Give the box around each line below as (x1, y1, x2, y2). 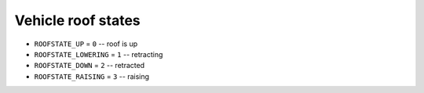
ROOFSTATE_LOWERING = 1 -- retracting (34, 49, 163, 59)
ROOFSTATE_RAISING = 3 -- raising (34, 71, 149, 81)
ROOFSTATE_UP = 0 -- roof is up (34, 39, 138, 48)
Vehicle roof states (14, 12, 141, 29)
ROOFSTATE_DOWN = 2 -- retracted (34, 61, 145, 70)
